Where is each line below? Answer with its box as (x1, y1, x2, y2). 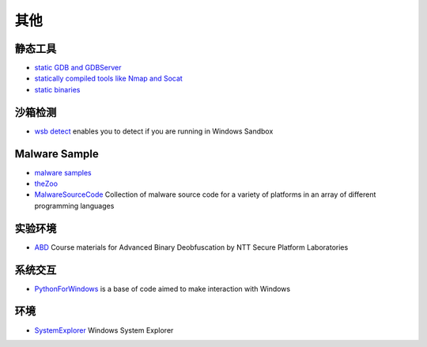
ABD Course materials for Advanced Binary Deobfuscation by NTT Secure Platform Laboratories (34, 242, 349, 252)
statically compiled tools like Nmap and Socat (34, 74, 183, 83)
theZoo (34, 179, 59, 189)
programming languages (34, 201, 115, 210)
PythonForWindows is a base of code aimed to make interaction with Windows (34, 284, 291, 293)
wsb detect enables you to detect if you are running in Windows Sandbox (34, 126, 274, 136)
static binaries (34, 85, 81, 94)
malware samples (34, 168, 93, 177)
